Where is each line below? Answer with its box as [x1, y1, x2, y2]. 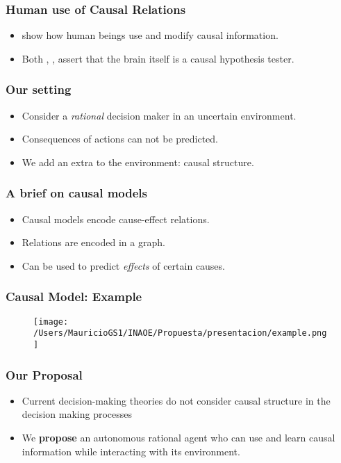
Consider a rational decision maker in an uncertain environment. [22, 108, 297, 122]
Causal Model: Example [6, 288, 142, 305]
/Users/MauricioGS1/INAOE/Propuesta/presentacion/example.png [33, 328, 327, 339]
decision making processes [22, 407, 133, 421]
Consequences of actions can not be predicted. [22, 131, 218, 146]
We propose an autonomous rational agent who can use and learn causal [22, 430, 335, 444]
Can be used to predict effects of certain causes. [22, 258, 225, 273]
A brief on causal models [6, 184, 148, 202]
